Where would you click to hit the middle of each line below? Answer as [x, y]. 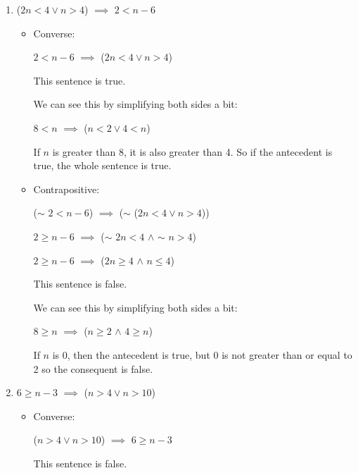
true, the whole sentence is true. [102, 165]
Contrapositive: [66, 189]
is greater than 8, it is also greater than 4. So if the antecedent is [192, 151]
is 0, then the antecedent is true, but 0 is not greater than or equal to [202, 354]
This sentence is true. [79, 80]
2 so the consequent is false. [93, 368]
